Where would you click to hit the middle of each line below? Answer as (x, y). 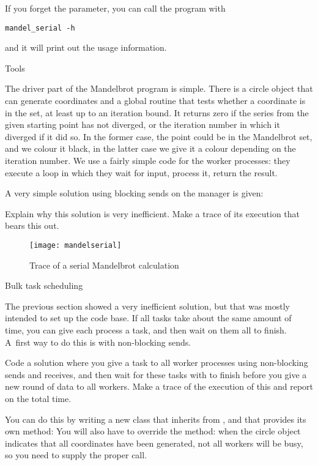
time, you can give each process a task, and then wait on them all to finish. (146, 330)
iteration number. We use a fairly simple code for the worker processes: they (148, 160)
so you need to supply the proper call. (76, 455)
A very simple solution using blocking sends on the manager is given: (134, 193)
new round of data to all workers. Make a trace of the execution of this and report (159, 386)
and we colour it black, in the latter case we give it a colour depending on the (150, 148)
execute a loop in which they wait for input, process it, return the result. (141, 172)
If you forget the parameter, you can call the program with (115, 8)
